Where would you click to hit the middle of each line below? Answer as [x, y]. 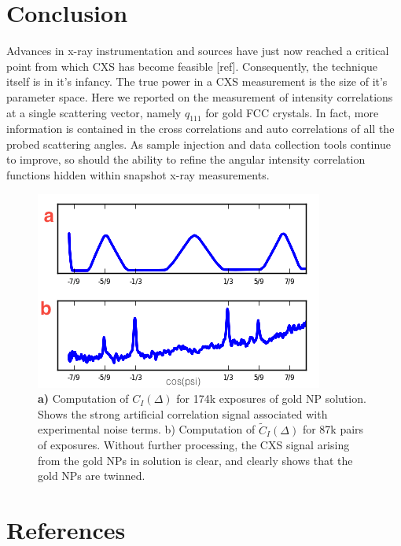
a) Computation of [83, 398]
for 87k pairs [333, 429]
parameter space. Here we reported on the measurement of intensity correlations [200, 96]
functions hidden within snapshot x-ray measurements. [138, 175]
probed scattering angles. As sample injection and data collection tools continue [199, 144]
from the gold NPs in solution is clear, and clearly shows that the [195, 460]
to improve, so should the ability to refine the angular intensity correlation [186, 159]
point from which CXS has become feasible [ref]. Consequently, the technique [192, 66]
